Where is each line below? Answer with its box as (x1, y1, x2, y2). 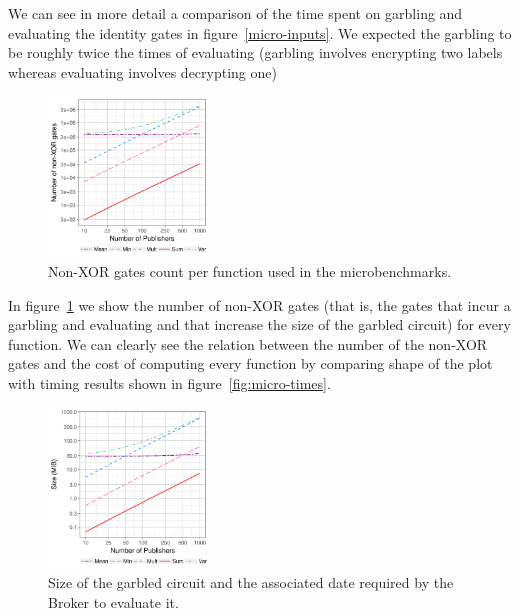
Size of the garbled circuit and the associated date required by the (48, 572, 454, 593)
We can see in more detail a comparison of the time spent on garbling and (8, 3, 463, 23)
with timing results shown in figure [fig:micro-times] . (8, 373, 331, 394)
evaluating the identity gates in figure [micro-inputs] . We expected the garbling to (8, 22, 512, 43)
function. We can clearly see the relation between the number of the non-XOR (8, 333, 488, 354)
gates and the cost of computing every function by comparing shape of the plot (8, 353, 493, 374)
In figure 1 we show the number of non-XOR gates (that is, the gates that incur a (8, 294, 511, 315)
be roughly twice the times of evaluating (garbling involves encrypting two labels (8, 42, 503, 63)
